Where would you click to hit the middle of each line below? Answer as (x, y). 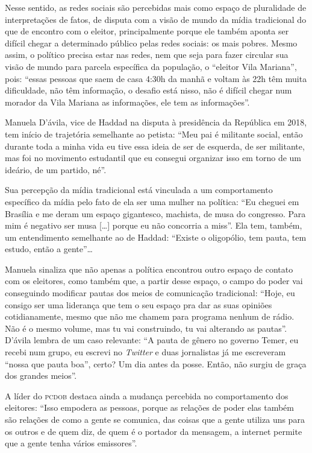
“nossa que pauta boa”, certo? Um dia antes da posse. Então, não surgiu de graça (156, 363)
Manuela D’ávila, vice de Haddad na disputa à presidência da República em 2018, (156, 122)
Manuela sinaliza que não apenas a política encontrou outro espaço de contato (149, 269)
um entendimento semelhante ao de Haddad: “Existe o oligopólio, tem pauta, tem (156, 237)
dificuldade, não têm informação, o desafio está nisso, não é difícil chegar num (148, 90)
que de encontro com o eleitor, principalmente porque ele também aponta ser (147, 31)
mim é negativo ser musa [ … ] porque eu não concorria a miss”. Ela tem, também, (154, 225)
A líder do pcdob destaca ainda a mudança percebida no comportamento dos (147, 395)
